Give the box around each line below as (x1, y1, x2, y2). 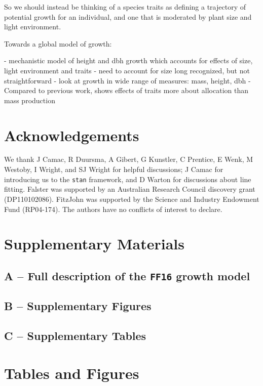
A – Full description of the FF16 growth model (4, 268, 250, 283)
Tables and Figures (4, 362, 139, 383)
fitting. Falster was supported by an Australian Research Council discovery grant (4, 184, 255, 194)
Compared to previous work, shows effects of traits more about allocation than (4, 85, 249, 96)
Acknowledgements (4, 124, 139, 145)
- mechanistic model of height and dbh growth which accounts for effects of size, (4, 55, 253, 66)
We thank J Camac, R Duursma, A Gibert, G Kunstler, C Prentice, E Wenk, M (4, 154, 253, 164)
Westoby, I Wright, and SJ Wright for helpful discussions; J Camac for (4, 164, 223, 175)
